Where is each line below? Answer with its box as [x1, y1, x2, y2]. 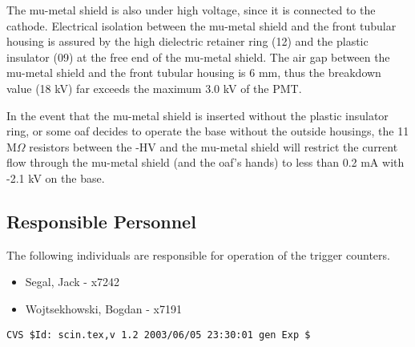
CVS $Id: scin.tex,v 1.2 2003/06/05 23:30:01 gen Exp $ [6, 329, 311, 341]
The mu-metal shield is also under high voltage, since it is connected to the [6, 2, 376, 18]
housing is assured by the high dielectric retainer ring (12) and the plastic [6, 33, 369, 50]
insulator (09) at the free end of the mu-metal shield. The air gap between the [6, 48, 390, 65]
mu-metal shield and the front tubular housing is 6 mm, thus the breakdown [6, 64, 381, 81]
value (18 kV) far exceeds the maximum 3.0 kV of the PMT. [6, 79, 302, 96]
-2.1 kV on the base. [6, 169, 105, 186]
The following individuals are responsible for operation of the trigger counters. [6, 246, 390, 263]
